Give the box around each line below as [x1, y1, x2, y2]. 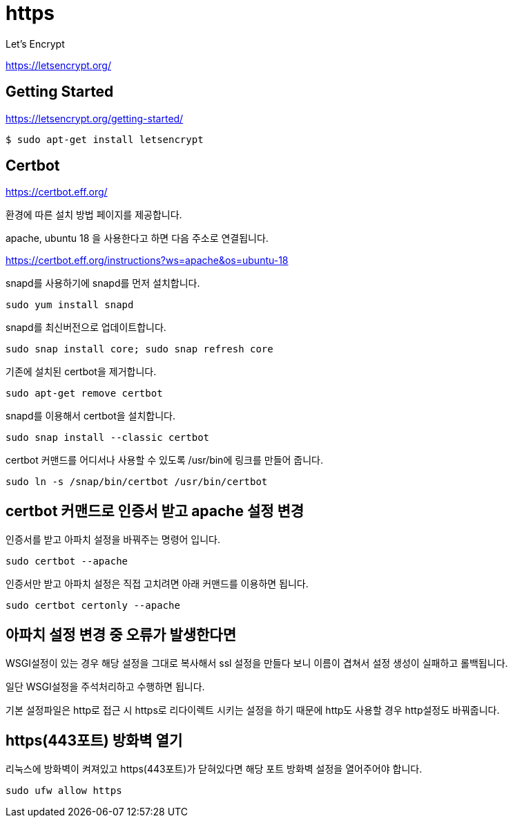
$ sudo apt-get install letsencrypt [6, 133, 204, 145]
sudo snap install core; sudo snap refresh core [6, 343, 273, 355]
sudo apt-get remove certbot [6, 388, 163, 399]
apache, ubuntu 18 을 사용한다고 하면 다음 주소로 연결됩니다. [6, 232, 269, 245]
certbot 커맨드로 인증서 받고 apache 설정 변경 [6, 502, 304, 520]
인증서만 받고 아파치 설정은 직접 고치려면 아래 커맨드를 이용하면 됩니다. [6, 578, 309, 590]
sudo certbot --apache [6, 556, 128, 567]
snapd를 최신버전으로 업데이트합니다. [6, 321, 166, 334]
